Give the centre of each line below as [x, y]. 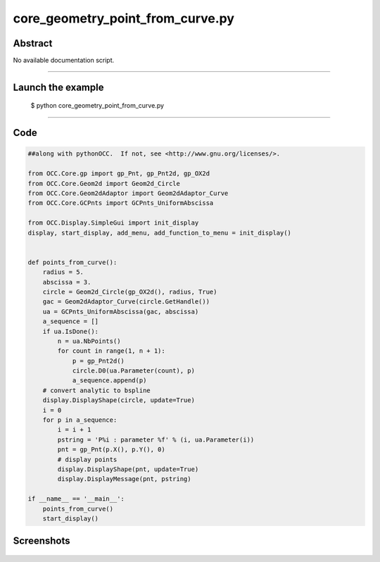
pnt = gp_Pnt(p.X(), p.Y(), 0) [111, 450]
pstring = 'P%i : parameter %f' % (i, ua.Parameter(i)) [156, 439]
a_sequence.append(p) [109, 381]
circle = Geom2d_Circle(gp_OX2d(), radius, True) [130, 292]
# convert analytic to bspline [96, 390]
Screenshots [42, 541]
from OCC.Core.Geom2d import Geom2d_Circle [104, 183]
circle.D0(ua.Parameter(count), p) [133, 371]
